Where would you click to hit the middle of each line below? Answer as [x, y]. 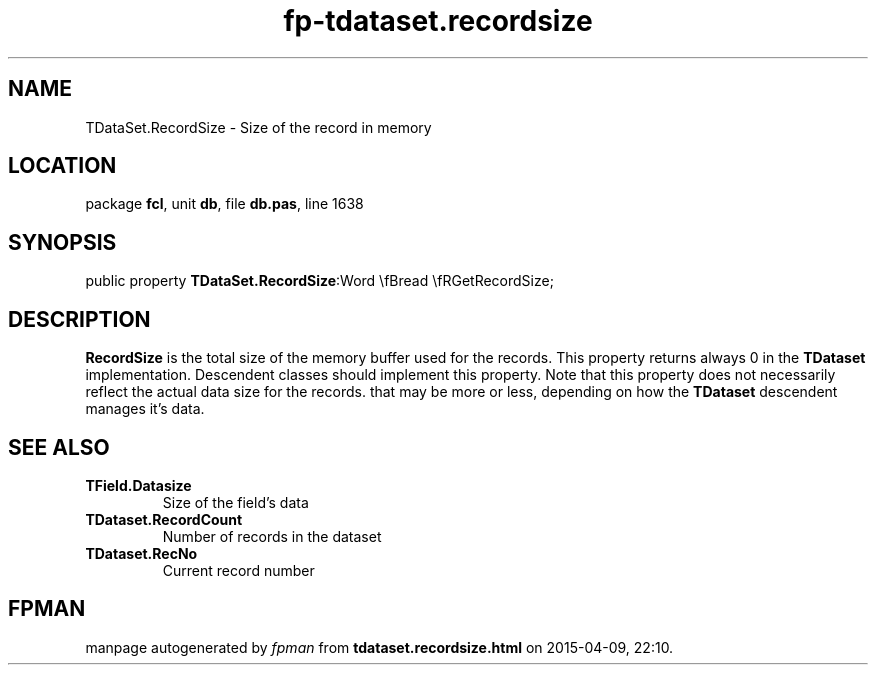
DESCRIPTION [79, 319]
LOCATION [62, 166]
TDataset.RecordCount [164, 519]
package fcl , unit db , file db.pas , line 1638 [224, 204]
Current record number [238, 570]
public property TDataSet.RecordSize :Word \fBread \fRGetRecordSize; [319, 281]
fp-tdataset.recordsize [438, 21]
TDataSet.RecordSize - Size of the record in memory [258, 127]
